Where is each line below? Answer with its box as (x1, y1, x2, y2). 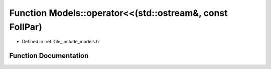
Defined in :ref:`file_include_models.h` (22, 39, 100, 45)
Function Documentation (9, 52, 89, 60)
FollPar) (9, 21, 42, 32)
